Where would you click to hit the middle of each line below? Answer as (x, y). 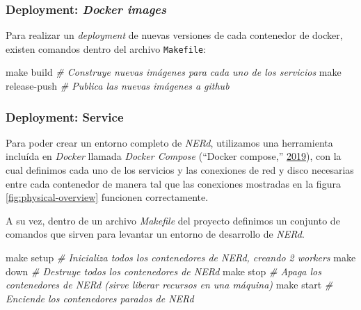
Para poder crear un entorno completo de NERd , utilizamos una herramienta (169, 142)
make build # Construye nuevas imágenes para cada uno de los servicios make (174, 72)
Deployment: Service (65, 116)
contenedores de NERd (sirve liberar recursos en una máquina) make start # (169, 285)
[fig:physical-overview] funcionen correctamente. (107, 197)
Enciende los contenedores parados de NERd (100, 298)
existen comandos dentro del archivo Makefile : (106, 48)
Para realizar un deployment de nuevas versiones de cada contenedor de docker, (174, 35)
